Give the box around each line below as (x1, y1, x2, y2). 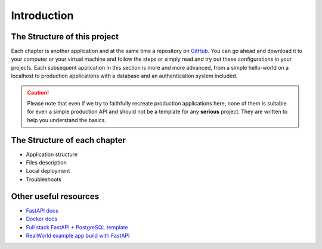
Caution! (27, 89, 49, 96)
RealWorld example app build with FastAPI (26, 232, 130, 239)
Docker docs (26, 215, 58, 223)
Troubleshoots (26, 176, 62, 183)
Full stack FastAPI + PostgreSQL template (26, 223, 128, 231)
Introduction (11, 9, 74, 22)
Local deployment (26, 167, 70, 175)
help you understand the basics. (27, 116, 107, 123)
